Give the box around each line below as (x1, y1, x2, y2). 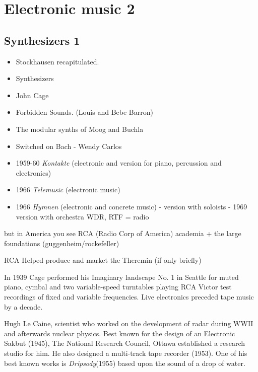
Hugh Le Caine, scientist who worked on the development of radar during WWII (4, 318, 253, 329)
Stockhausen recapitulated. (16, 56, 99, 66)
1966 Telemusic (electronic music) (16, 184, 120, 195)
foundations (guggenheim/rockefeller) (4, 238, 119, 248)
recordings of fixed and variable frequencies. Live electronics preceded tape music (4, 291, 254, 302)
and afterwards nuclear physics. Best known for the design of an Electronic (4, 328, 235, 338)
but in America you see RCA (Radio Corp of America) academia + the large (4, 228, 241, 239)
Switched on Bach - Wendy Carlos (16, 140, 122, 151)
